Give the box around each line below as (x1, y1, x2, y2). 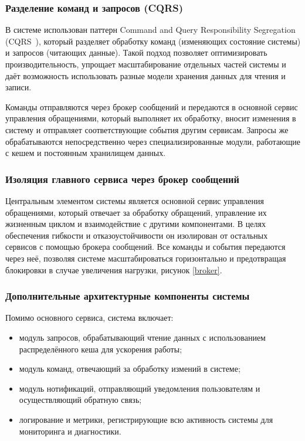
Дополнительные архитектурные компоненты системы (5, 289, 250, 303)
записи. (5, 81, 32, 93)
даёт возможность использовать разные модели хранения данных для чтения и (5, 69, 286, 82)
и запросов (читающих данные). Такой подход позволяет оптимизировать (5, 46, 267, 59)
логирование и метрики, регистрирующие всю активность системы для (19, 413, 273, 425)
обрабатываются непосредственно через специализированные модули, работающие (5, 135, 301, 147)
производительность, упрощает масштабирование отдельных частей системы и (5, 58, 286, 70)
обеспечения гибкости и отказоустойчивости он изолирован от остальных (5, 229, 268, 241)
